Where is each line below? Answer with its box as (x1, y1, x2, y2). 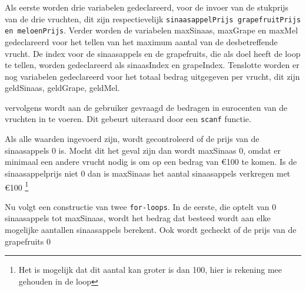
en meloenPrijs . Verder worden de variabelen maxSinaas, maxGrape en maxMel (5, 24, 298, 36)
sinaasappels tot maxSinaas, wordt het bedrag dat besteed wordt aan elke (5, 212, 271, 224)
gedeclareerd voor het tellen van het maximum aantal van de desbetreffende (5, 35, 278, 48)
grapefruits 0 (5, 235, 51, 247)
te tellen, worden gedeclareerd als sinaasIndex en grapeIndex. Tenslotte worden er (5, 59, 300, 71)
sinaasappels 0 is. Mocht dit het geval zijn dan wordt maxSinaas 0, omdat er (5, 144, 281, 156)
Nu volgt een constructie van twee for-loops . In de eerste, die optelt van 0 (5, 200, 277, 212)
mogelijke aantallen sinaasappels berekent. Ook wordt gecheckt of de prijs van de (5, 224, 297, 235)
